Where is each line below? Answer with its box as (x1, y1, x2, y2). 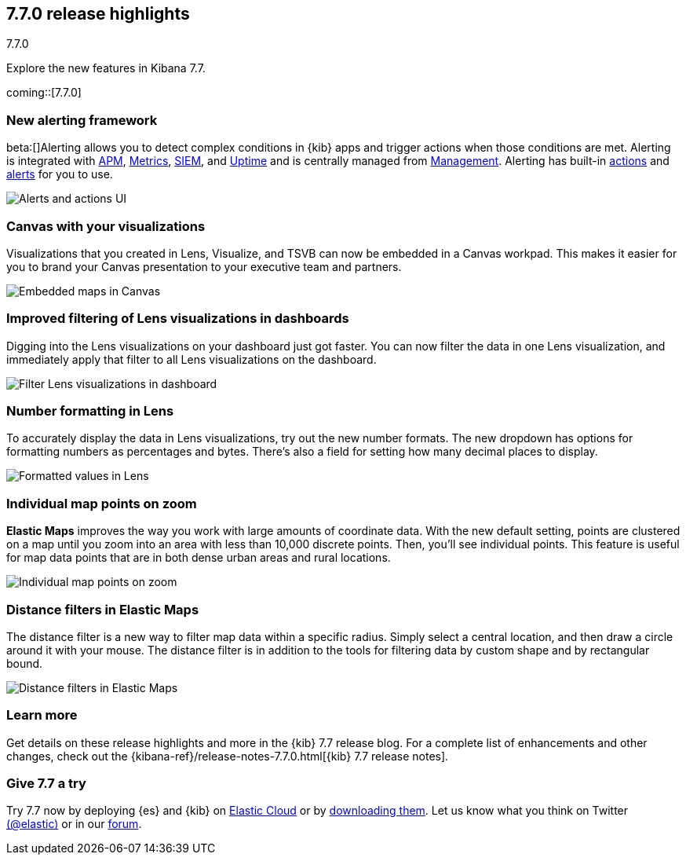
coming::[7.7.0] (6, 86, 82, 100)
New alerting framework (6, 112, 158, 128)
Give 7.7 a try (6, 775, 86, 792)
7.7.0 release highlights (6, 4, 190, 24)
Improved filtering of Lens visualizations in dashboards (6, 310, 349, 327)
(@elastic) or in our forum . (6, 817, 142, 831)
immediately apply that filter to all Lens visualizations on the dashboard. (6, 352, 377, 366)
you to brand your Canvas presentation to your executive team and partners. (6, 259, 402, 273)
